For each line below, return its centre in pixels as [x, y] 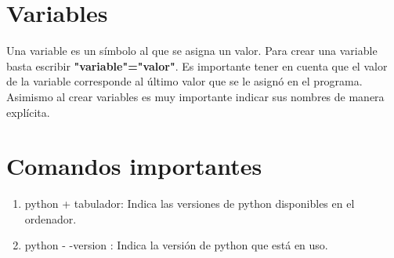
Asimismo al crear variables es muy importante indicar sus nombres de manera [195, 96]
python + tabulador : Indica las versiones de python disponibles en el [190, 203]
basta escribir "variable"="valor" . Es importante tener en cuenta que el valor [197, 65]
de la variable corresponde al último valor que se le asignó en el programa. [184, 81]
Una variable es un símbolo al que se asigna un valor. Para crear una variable [192, 51]
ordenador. [51, 218]
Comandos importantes [134, 166]
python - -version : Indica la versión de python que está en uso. [176, 245]
